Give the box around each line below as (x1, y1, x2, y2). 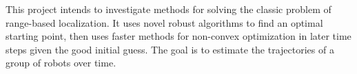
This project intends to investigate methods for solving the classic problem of (6, 2, 331, 16)
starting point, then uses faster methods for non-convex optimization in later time (6, 29, 351, 43)
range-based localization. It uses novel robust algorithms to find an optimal (6, 15, 323, 29)
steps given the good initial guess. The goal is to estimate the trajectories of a (6, 42, 334, 56)
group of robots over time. (6, 56, 116, 70)
